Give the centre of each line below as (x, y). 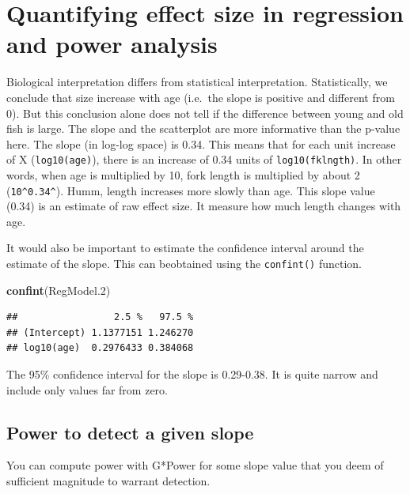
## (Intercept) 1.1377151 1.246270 (100, 332)
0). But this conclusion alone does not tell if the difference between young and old (205, 113)
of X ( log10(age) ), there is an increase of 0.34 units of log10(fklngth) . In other (204, 159)
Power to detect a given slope (130, 432)
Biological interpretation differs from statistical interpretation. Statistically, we (197, 82)
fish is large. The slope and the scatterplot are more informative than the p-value (203, 128)
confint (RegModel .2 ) (59, 290)
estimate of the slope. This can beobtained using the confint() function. (184, 263)
